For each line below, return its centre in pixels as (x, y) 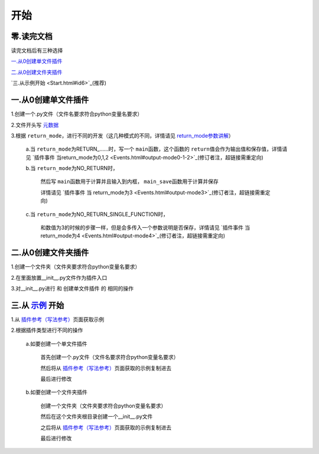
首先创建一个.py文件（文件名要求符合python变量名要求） (110, 357)
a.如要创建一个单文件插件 (56, 344)
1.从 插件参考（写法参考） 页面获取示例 (58, 319)
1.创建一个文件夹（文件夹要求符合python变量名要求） (76, 267)
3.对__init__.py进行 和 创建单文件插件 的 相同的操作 (72, 289)
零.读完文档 (32, 36)
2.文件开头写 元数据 (35, 125)
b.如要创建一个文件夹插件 (57, 392)
